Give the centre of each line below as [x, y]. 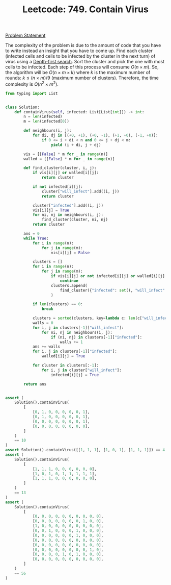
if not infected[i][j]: [58, 187]
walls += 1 [71, 342]
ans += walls [46, 347]
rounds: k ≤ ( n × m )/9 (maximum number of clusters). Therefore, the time [82, 78]
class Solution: [22, 107]
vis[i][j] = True [51, 210]
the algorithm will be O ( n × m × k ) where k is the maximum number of [78, 72]
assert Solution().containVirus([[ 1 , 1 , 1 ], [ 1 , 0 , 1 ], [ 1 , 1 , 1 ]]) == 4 [85, 450]
